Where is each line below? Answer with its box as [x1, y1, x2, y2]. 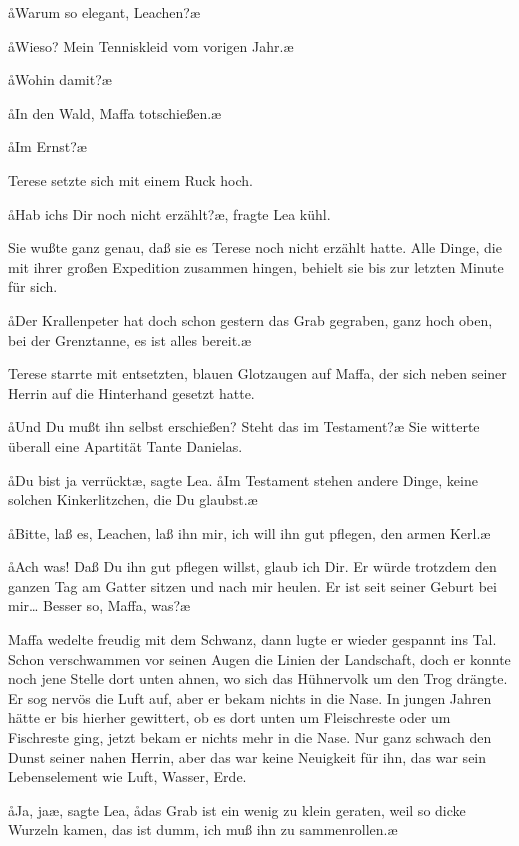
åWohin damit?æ [8, 69, 112, 90]
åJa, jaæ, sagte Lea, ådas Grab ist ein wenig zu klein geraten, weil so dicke [8, 799, 466, 820]
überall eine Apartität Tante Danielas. [8, 435, 243, 456]
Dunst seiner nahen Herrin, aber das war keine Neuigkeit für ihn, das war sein [8, 746, 487, 767]
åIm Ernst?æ [8, 136, 87, 157]
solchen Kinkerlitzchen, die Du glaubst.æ [8, 489, 258, 510]
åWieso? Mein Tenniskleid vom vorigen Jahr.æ [8, 35, 294, 56]
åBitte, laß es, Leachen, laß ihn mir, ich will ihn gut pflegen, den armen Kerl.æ [8, 522, 491, 543]
